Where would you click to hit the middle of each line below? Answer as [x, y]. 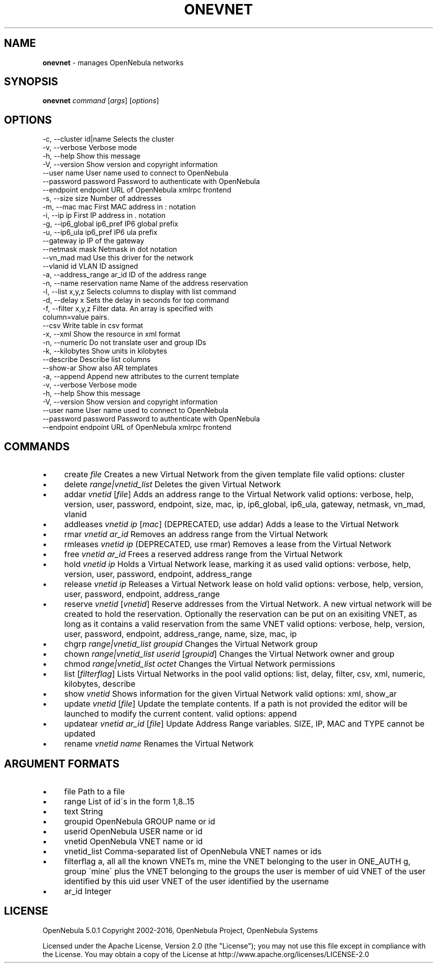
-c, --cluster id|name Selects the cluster [109, 139]
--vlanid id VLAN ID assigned [90, 266]
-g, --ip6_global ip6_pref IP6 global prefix [110, 224]
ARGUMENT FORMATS [62, 764]
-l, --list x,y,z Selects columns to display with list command [139, 292]
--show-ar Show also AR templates [100, 368]
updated [80, 734]
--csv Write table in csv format [93, 326]
